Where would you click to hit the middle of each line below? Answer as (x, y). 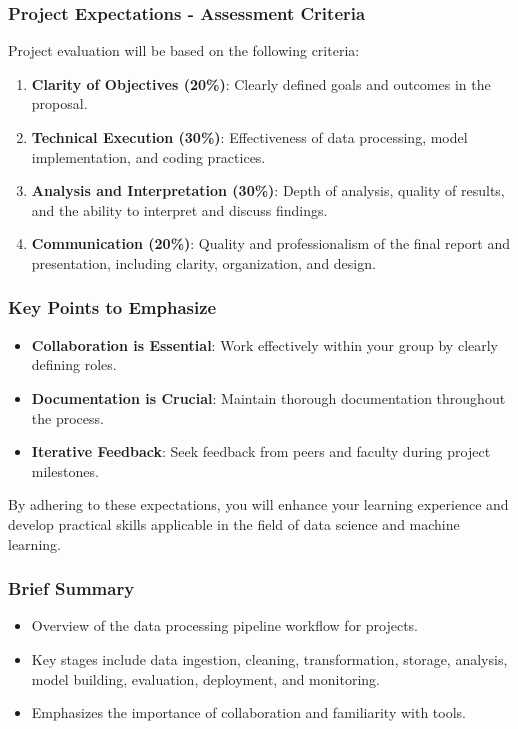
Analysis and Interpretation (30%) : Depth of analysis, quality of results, (268, 190)
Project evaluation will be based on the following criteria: (184, 50)
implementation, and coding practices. (148, 156)
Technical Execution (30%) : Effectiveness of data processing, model (249, 137)
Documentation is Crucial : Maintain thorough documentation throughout (268, 397)
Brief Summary (71, 588)
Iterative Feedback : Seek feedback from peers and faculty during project (261, 451)
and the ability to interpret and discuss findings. (179, 209)
